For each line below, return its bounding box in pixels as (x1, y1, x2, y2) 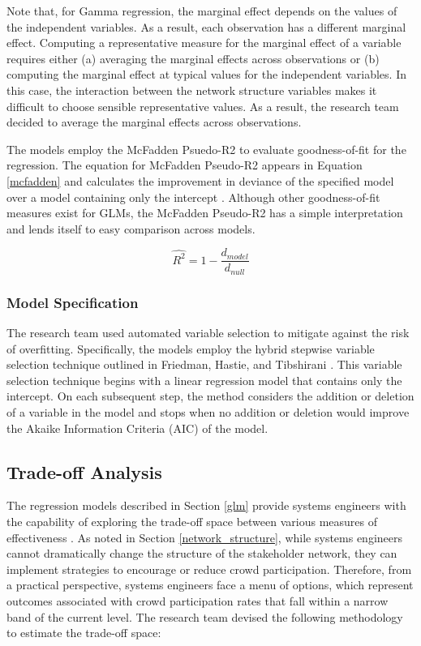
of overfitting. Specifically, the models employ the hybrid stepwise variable (6, 340, 375, 357)
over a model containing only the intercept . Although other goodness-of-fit (6, 188, 380, 205)
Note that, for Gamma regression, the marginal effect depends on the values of (6, 2, 397, 19)
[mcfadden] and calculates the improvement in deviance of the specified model (6, 172, 394, 189)
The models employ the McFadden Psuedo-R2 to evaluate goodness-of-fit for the (6, 140, 406, 157)
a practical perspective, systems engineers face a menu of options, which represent (6, 576, 414, 593)
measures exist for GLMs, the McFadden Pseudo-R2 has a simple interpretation (6, 204, 403, 221)
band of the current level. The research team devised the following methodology (6, 608, 403, 625)
